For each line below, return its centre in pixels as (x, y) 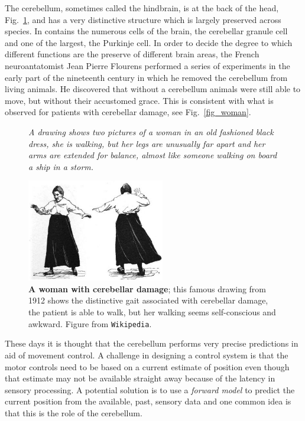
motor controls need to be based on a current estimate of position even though (147, 366)
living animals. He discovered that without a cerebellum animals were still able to (153, 89)
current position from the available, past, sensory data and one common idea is (148, 401)
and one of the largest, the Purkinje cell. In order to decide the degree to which (149, 42)
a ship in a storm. (61, 166)
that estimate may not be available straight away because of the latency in (140, 378)
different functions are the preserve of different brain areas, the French (132, 54)
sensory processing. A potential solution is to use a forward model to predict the (150, 389)
